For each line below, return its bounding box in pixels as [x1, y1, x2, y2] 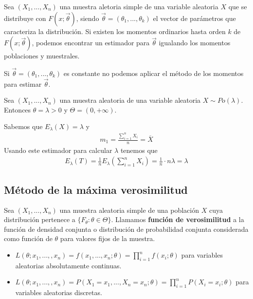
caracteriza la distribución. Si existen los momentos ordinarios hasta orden [4, 26, 226, 36]
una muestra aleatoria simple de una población [59, 205, 199, 215]
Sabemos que [4, 121, 43, 131]
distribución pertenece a [4, 214, 75, 224]
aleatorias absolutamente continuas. [15, 260, 122, 270]
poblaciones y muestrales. [4, 51, 80, 61]
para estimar [4, 78, 42, 89]
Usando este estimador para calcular [4, 145, 112, 155]
